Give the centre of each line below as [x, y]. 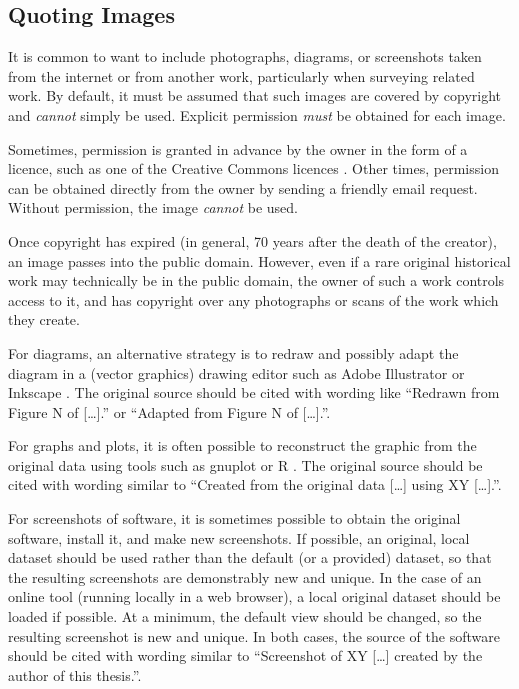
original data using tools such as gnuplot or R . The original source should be [245, 464]
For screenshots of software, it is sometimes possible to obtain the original [234, 518]
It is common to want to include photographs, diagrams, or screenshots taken [245, 56]
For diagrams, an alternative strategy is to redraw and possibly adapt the [233, 352]
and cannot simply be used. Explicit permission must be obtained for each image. [257, 114]
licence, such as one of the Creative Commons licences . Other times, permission [253, 168]
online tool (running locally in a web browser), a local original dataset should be [254, 596]
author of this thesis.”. [75, 674]
